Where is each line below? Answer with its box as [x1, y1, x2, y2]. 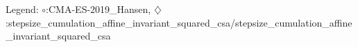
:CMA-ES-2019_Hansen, [46, 2, 151, 16]
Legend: [6, 2, 39, 16]
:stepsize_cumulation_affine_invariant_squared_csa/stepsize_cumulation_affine [6, 15, 352, 29]
